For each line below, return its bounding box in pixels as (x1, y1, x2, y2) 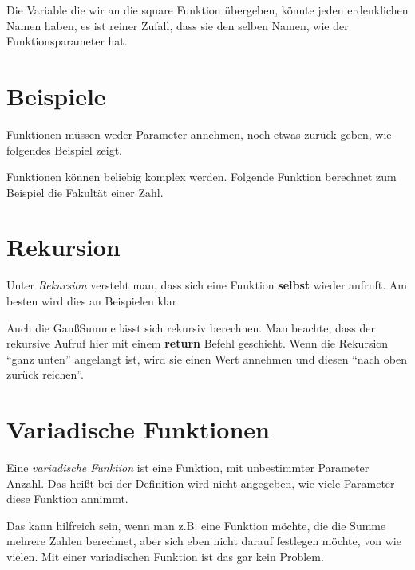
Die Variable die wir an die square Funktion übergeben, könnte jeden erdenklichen (6, 2, 409, 18)
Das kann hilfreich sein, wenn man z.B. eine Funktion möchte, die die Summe (6, 517, 386, 533)
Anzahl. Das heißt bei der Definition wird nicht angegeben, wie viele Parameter (6, 474, 395, 491)
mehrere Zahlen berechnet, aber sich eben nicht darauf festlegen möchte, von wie (6, 533, 401, 549)
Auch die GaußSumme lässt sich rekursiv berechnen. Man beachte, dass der (6, 319, 375, 336)
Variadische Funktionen (6, 413, 270, 446)
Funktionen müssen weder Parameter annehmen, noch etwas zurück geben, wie (6, 125, 392, 142)
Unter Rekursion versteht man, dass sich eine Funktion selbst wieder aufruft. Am (6, 277, 407, 293)
